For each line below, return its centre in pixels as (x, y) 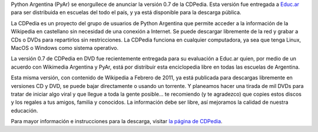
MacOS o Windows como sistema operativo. (65, 48)
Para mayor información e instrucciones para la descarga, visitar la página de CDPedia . (117, 121)
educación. (24, 110)
